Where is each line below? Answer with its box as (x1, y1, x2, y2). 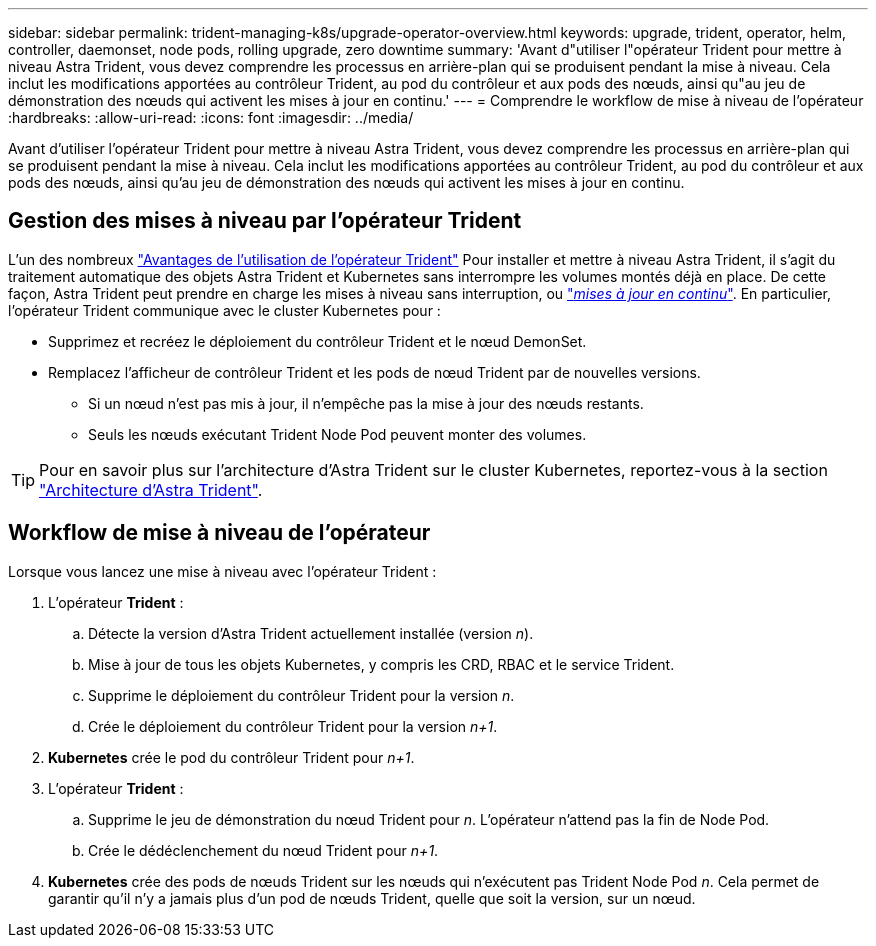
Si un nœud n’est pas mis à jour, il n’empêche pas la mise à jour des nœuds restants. (88, 394, 644, 412)
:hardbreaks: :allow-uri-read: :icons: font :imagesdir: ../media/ (8, 109, 414, 126)
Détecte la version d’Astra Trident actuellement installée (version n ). (88, 624, 534, 642)
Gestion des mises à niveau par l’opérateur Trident (8, 208, 522, 234)
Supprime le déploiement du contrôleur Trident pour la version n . (88, 686, 515, 704)
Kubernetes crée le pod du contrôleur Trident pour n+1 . (48, 748, 415, 766)
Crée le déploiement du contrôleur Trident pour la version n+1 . (88, 717, 498, 735)
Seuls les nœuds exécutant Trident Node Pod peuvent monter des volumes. (88, 425, 587, 443)
